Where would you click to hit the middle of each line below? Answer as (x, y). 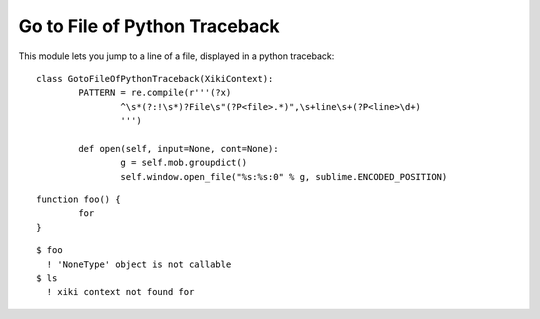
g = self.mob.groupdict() (184, 163)
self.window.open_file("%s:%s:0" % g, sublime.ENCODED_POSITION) (284, 176)
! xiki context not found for (120, 292)
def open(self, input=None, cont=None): (178, 148)
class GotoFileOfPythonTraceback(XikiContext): (155, 78)
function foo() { (78, 199)
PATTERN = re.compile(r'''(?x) (155, 93)
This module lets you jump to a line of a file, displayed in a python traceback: (176, 56)
